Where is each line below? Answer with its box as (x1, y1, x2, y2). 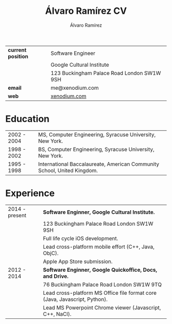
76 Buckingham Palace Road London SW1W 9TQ (42, 281, 162, 288)
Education (5, 113, 50, 125)
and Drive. (42, 272, 69, 279)
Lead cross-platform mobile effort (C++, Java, (42, 243, 155, 250)
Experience (5, 188, 55, 199)
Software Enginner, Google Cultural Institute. (42, 208, 155, 215)
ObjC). (42, 249, 59, 256)
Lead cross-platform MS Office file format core (42, 289, 157, 296)
